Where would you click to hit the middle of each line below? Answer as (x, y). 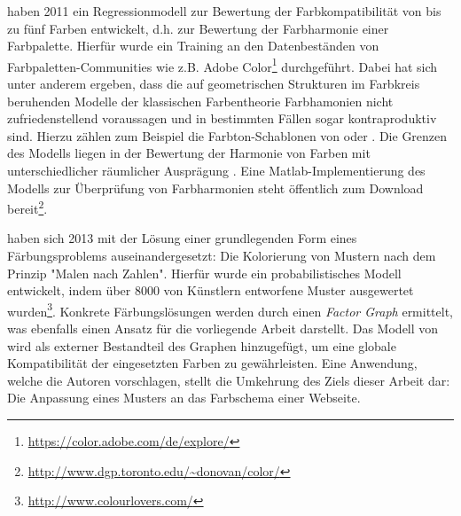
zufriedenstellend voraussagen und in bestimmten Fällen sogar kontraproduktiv (222, 118)
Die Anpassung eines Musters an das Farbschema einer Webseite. (184, 398)
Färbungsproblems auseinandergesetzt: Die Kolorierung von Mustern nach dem (222, 256)
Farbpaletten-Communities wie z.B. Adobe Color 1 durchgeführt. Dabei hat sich (223, 65)
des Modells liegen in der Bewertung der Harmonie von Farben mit (189, 153)
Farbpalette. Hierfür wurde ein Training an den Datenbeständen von (193, 46)
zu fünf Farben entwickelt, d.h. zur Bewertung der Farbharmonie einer (198, 28)
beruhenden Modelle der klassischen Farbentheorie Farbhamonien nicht (200, 101)
